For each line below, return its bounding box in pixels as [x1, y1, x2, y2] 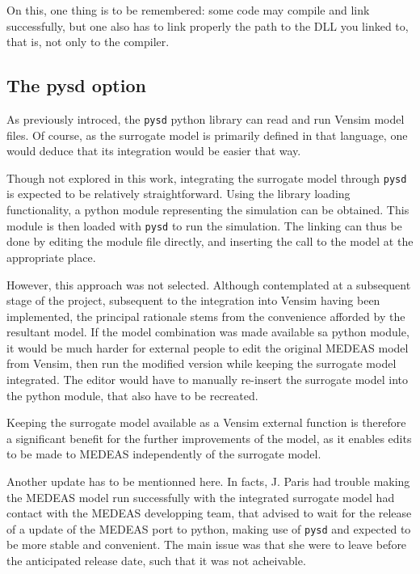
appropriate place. [6, 248, 96, 265]
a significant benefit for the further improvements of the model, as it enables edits [6, 429, 412, 446]
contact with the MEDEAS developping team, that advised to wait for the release [6, 504, 412, 521]
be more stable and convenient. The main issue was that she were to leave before [6, 536, 407, 553]
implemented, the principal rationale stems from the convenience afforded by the [6, 307, 405, 324]
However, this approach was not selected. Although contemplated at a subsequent [6, 276, 411, 293]
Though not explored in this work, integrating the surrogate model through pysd [6, 169, 407, 186]
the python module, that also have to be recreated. [6, 386, 258, 403]
